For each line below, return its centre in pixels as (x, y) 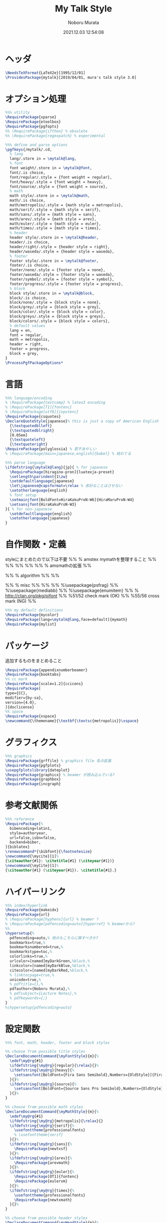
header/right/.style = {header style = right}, (60, 247)
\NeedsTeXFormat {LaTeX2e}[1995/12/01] (45, 73)
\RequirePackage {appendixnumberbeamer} (46, 670)
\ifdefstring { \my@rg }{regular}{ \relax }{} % (54, 1066)
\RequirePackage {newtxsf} (41, 1149)
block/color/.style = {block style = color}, (58, 312)
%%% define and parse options (37, 145)
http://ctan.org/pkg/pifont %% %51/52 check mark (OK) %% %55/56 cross (83, 596)
